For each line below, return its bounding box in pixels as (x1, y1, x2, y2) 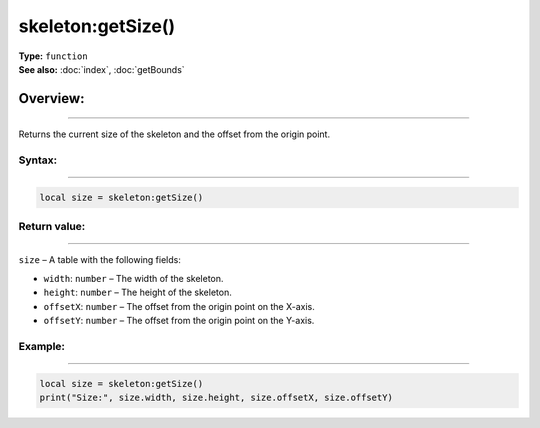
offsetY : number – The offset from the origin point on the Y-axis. (43, 315, 315, 326)
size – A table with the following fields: (18, 254, 182, 266)
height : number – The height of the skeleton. (43, 286, 232, 299)
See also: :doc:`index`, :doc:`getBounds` (18, 63, 185, 75)
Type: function (18, 50, 89, 62)
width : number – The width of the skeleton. (43, 272, 224, 284)
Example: (18, 339, 65, 353)
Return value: (18, 220, 86, 234)
